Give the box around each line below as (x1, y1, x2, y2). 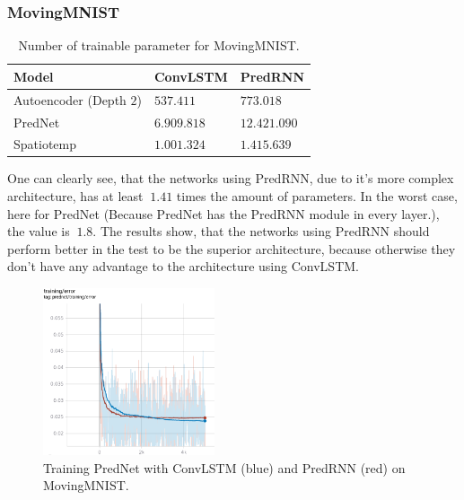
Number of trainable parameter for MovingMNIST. (18, 36, 300, 55)
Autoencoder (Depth (13, 90, 127, 109)
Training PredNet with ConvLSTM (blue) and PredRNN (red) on (43, 458, 406, 477)
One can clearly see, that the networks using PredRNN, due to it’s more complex (7, 169, 454, 188)
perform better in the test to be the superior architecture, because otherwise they (7, 239, 456, 258)
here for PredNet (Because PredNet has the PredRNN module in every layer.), (7, 204, 440, 223)
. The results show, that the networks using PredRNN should (92, 222, 430, 241)
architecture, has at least (7, 187, 144, 206)
